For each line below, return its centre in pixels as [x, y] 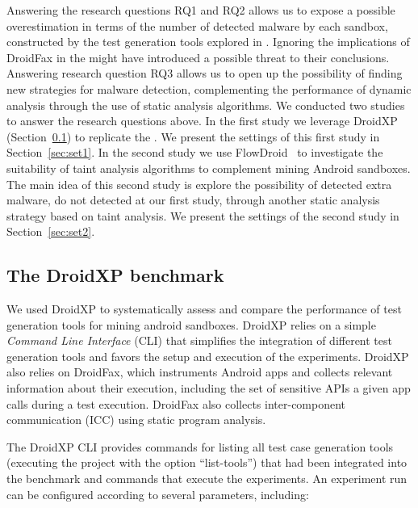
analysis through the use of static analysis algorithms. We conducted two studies [206, 105]
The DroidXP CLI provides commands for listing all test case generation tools [200, 446]
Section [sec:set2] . [51, 231]
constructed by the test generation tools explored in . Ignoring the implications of [208, 42]
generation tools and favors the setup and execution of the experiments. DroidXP [208, 356]
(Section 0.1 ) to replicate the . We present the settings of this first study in [193, 136]
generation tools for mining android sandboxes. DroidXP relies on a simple [191, 324]
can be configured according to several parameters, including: [158, 494]
